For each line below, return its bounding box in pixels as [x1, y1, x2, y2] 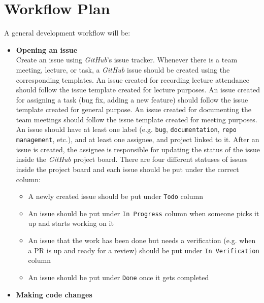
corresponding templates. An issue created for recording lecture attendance [16, 74, 249, 85]
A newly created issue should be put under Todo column [28, 191, 203, 201]
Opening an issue [16, 44, 78, 55]
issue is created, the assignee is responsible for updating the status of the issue [16, 144, 260, 154]
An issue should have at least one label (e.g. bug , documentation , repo [16, 124, 237, 134]
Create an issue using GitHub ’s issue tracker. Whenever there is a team [16, 54, 238, 65]
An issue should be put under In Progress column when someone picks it [28, 208, 259, 218]
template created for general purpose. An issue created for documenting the [16, 104, 252, 115]
